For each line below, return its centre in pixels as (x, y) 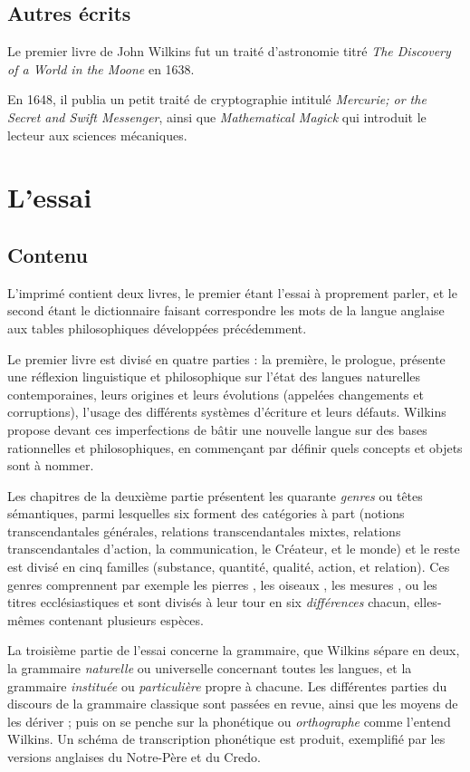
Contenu (48, 254)
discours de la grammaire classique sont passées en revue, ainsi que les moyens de (233, 704)
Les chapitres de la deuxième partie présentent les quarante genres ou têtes (215, 495)
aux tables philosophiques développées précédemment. (157, 328)
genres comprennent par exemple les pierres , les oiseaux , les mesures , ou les (222, 584)
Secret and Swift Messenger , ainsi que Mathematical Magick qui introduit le (217, 116)
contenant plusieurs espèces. (126, 619)
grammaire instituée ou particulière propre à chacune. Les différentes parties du (227, 685)
